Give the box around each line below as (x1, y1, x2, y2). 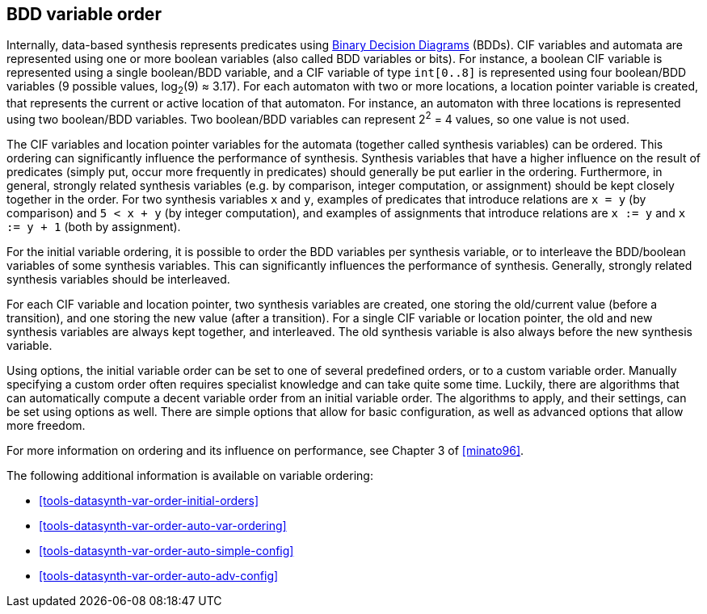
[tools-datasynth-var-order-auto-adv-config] (39, 568, 279, 582)
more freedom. (6, 418, 86, 432)
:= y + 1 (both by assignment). (6, 219, 181, 233)
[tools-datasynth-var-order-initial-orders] (39, 493, 259, 507)
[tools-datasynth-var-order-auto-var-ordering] (39, 518, 287, 532)
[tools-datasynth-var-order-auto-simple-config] (39, 543, 294, 557)
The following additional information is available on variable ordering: (6, 468, 373, 482)
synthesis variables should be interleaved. (6, 271, 230, 286)
